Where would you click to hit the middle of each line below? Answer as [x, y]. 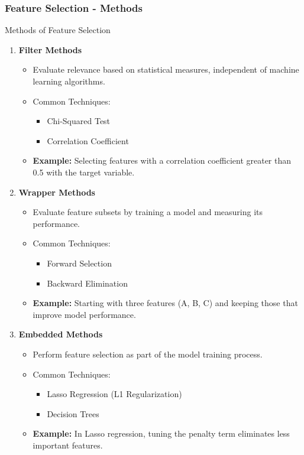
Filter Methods [50, 49]
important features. [68, 445]
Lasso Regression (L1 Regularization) [114, 394]
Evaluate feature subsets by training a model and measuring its [148, 212]
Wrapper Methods [57, 192]
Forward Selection [79, 263]
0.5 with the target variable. [84, 172]
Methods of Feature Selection [58, 30]
